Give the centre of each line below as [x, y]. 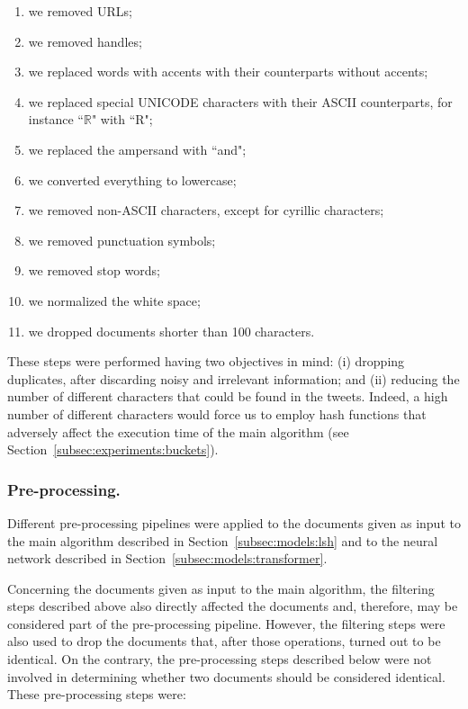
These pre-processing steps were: [97, 694]
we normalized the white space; [114, 300]
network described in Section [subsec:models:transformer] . [167, 558]
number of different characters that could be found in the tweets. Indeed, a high [228, 396]
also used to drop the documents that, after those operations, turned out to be [224, 641]
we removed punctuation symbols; [122, 240]
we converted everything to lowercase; [132, 179]
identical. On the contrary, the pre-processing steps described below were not [220, 659]
